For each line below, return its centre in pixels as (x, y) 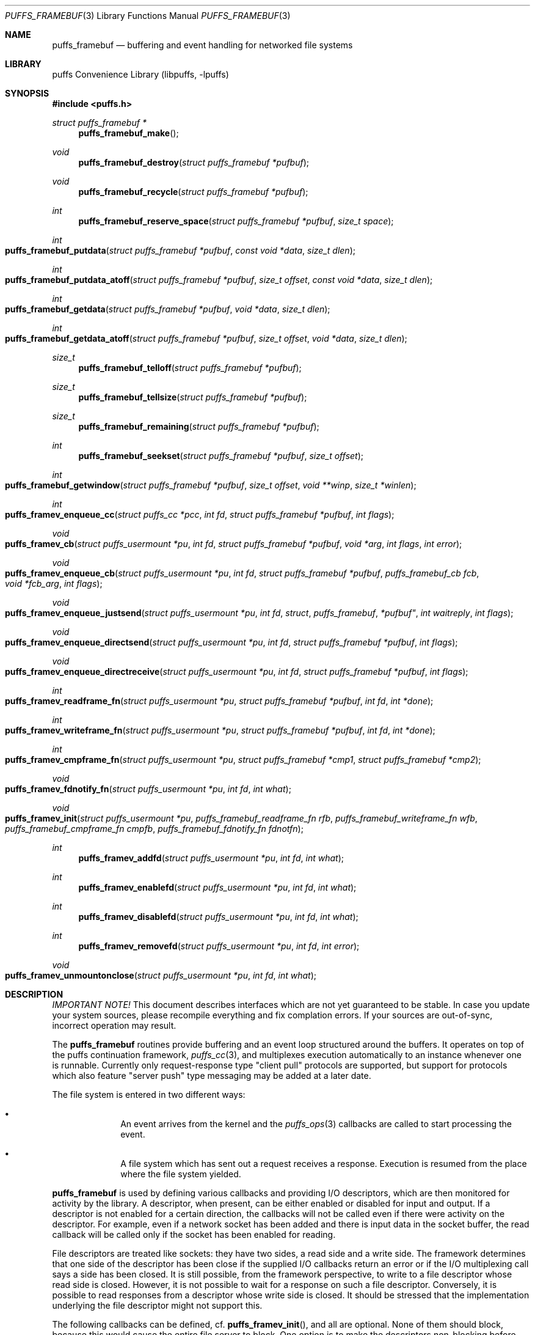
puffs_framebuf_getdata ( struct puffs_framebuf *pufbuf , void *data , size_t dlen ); (168, 309)
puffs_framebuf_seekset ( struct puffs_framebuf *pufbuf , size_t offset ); (221, 456)
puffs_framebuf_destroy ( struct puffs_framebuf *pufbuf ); (194, 162)
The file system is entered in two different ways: (149, 1094)
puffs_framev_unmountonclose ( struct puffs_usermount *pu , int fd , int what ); (161, 975)
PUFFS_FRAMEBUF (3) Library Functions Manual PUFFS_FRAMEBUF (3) (148, 16)
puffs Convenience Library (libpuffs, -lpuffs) (140, 74)
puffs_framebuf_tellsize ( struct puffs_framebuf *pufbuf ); (193, 397)
